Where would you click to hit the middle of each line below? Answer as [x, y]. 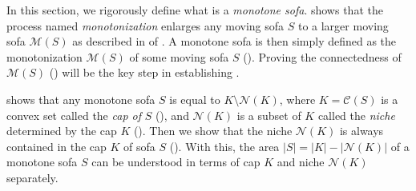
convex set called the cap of [74, 115]
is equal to [195, 99]
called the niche [356, 115]
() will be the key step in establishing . [144, 72]
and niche [301, 162]
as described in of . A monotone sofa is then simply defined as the [234, 41]
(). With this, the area [224, 146]
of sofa [139, 146]
